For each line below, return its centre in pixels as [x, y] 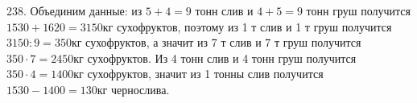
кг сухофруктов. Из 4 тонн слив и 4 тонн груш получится [215, 58]
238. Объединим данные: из [74, 10]
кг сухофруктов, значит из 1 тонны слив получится [198, 74]
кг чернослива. [133, 89]
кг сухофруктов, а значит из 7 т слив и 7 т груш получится [216, 42]
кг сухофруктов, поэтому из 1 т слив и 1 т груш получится [247, 26]
